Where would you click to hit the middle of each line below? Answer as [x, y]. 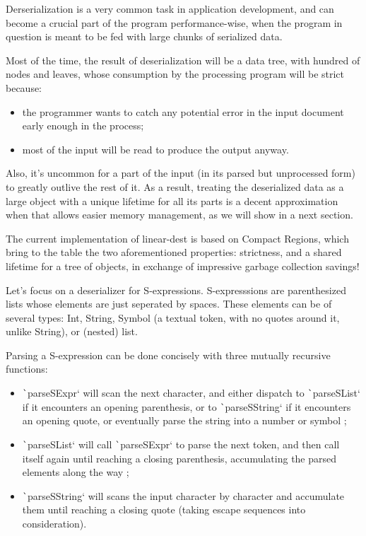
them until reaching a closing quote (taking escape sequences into [164, 509]
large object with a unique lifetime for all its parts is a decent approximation [172, 200]
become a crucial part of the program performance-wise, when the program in [174, 22]
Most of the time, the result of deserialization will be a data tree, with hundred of [183, 60]
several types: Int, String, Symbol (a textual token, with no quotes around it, [173, 317]
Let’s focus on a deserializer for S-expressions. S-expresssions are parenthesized [176, 290]
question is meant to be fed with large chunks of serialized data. [144, 36]
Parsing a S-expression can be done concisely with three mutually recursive [168, 355]
